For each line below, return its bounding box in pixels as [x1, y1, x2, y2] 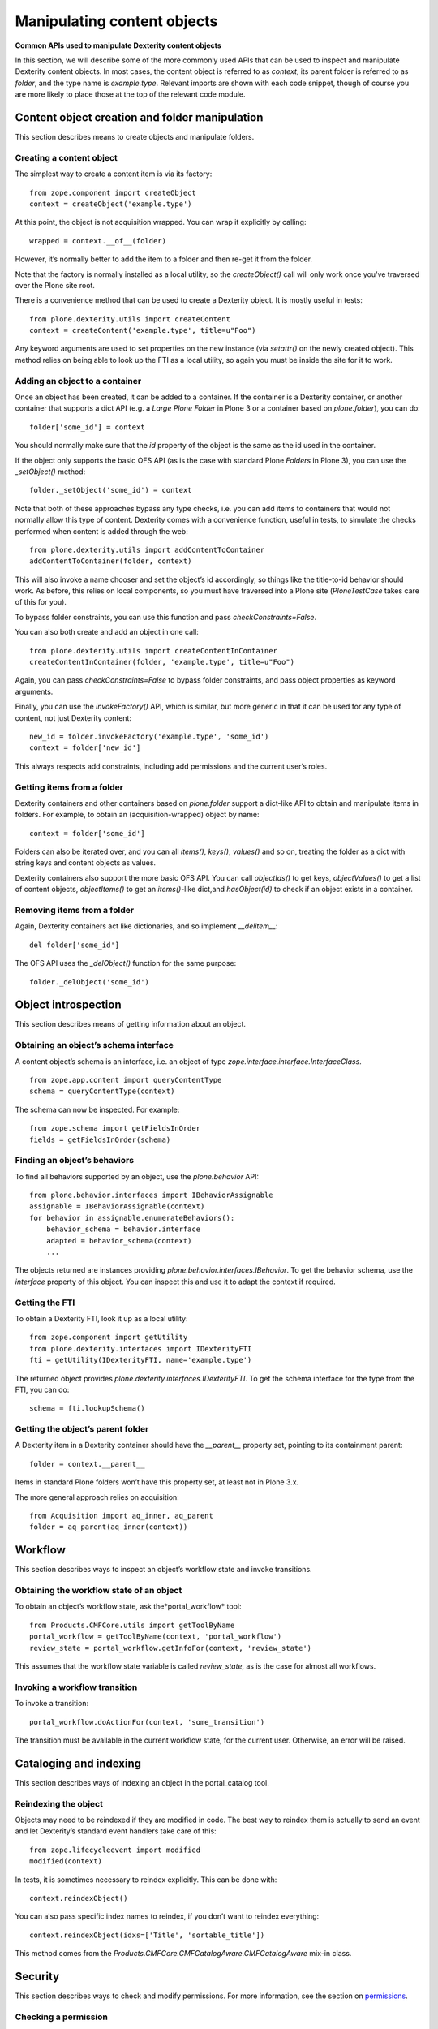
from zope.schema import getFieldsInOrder [29, 1124, 201, 1133]
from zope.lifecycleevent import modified [29, 1845, 201, 1855]
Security [15, 1969, 60, 1984]
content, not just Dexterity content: [15, 713, 131, 722]
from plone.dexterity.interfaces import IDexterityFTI [29, 1344, 252, 1353]
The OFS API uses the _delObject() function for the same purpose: [15, 958, 237, 968]
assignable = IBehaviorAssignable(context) [29, 1202, 205, 1211]
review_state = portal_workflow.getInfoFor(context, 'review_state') [29, 1643, 312, 1652]
